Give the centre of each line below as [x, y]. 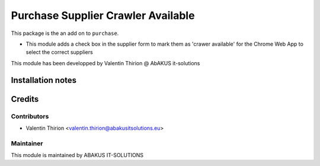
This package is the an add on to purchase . [65, 33]
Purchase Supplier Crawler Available [103, 15]
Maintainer [27, 143]
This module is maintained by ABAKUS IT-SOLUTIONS [77, 155]
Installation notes [44, 80]
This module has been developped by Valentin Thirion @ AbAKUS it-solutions [105, 63]
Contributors [30, 116]
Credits [25, 99]
